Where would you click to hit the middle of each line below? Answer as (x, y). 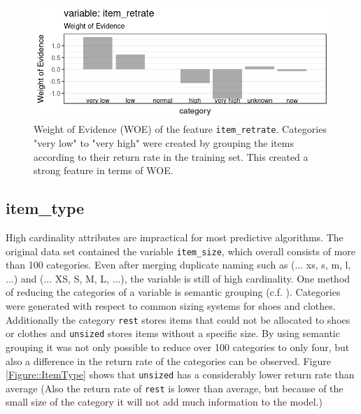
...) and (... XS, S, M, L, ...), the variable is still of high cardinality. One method (178, 278)
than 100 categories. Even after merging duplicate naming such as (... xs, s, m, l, (178, 265)
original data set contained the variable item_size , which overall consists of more (181, 251)
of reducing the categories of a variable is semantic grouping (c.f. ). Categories (173, 292)
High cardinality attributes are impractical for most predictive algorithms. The (175, 237)
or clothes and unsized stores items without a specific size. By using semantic (173, 333)
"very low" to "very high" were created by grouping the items (164, 143)
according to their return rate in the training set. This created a (171, 156)
